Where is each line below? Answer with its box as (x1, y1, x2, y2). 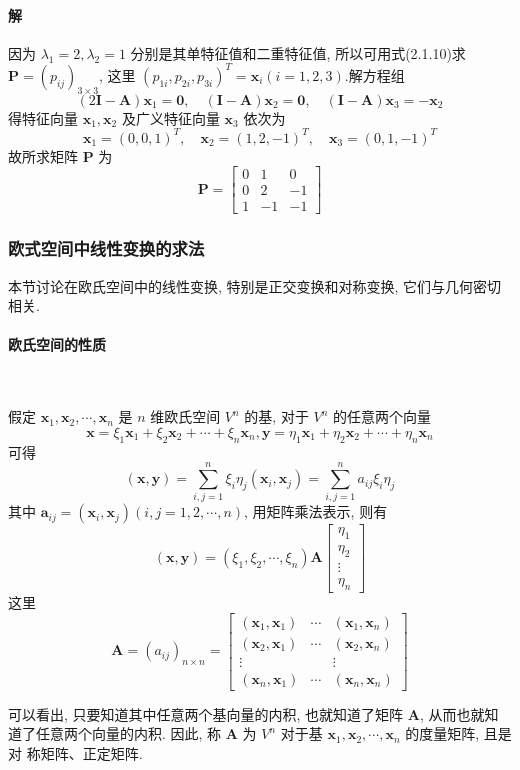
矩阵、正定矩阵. (40, 742, 143, 763)
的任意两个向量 (333, 406, 432, 427)
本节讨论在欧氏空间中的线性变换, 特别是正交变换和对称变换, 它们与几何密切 (8, 275, 502, 296)
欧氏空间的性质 (8, 334, 106, 355)
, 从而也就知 (419, 703, 499, 724)
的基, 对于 (244, 406, 309, 427)
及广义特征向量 (121, 107, 220, 128)
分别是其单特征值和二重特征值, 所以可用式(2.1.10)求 (130, 42, 466, 63)
